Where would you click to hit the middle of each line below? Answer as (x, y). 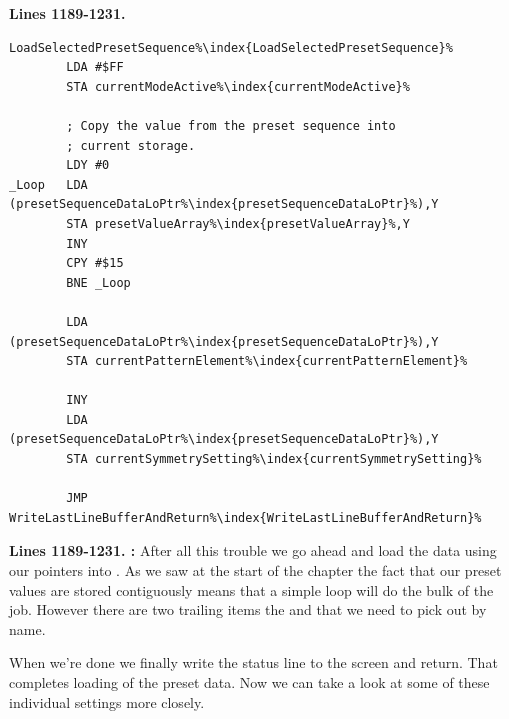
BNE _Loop (98, 282)
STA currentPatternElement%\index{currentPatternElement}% (267, 361)
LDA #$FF (95, 67)
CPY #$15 (95, 263)
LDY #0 (88, 165)
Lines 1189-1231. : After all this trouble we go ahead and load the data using (253, 550)
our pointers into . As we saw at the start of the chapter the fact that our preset (255, 570)
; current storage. (131, 145)
